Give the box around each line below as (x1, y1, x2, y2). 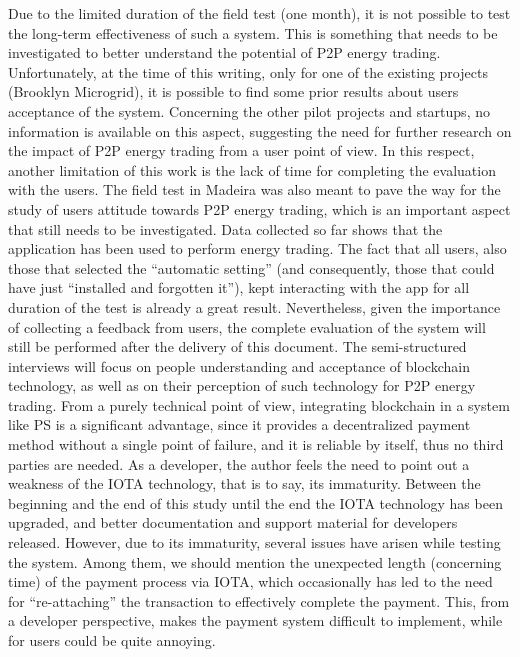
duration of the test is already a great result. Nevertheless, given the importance (8, 296, 501, 317)
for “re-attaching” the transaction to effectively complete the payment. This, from (8, 590, 510, 611)
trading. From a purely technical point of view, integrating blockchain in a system (8, 394, 510, 415)
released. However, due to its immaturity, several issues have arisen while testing (8, 532, 501, 553)
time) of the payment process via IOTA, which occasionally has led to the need (8, 571, 493, 592)
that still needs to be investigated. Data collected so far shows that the (8, 218, 443, 239)
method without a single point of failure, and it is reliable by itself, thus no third (8, 434, 504, 455)
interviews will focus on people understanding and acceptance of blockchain (8, 355, 470, 376)
